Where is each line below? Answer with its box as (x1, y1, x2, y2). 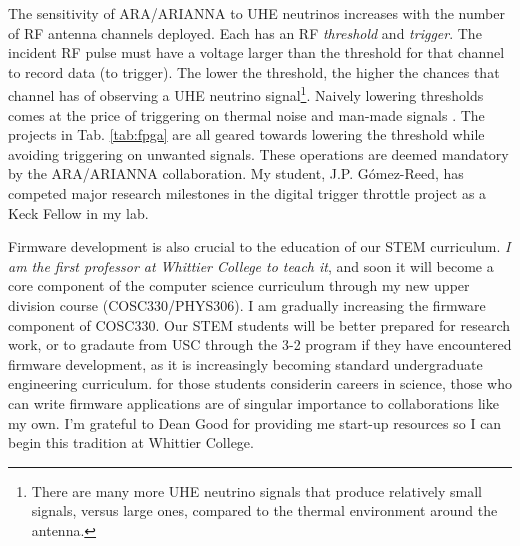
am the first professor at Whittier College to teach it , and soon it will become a (8, 255, 494, 276)
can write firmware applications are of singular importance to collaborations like (8, 392, 499, 413)
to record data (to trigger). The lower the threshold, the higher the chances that (8, 61, 500, 82)
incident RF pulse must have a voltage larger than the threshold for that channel (8, 42, 505, 63)
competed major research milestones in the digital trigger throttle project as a (8, 183, 487, 203)
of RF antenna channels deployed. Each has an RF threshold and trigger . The (8, 22, 482, 43)
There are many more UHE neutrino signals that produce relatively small (31, 480, 483, 501)
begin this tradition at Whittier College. (8, 432, 254, 453)
